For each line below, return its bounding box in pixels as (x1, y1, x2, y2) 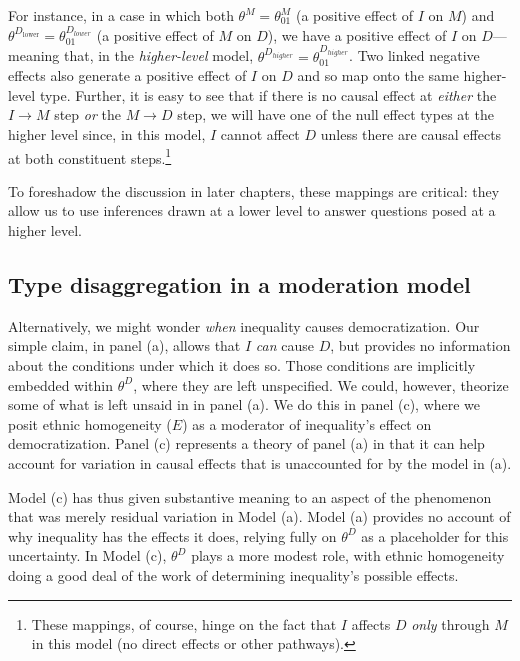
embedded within (8, 374, 114, 395)
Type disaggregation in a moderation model (8, 269, 471, 300)
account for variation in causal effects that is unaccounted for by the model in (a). (8, 453, 512, 473)
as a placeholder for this (361, 525, 509, 546)
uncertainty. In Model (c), (8, 545, 167, 566)
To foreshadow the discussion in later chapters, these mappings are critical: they (8, 180, 500, 201)
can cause (255, 335, 314, 356)
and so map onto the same (297, 65, 459, 86)
